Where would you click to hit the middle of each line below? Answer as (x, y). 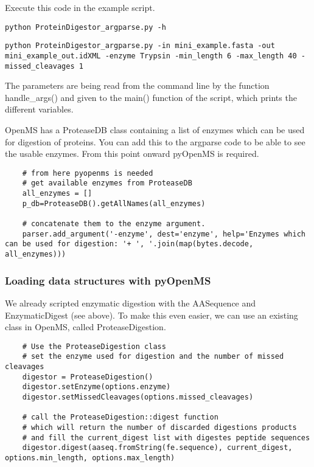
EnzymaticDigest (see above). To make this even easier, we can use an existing (152, 315)
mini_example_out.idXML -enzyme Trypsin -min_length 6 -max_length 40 (151, 56)
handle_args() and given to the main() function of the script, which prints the (151, 97)
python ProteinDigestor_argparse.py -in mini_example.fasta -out (140, 46)
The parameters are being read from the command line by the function (137, 85)
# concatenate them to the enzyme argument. (114, 224)
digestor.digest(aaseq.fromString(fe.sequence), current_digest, (157, 448)
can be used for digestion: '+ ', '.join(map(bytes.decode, (129, 244)
